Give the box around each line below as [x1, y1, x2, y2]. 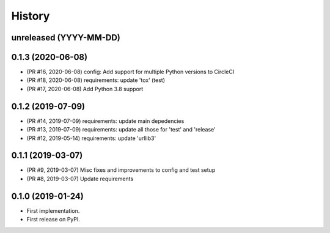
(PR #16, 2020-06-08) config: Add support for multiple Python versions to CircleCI [26, 68, 235, 76]
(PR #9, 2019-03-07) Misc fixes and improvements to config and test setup [26, 166, 216, 174]
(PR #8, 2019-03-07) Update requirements [26, 175, 134, 182]
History [11, 9, 50, 23]
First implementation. [26, 207, 80, 214]
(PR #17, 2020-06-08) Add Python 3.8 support [26, 85, 144, 92]
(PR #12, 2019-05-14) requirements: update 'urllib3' [26, 135, 156, 142]
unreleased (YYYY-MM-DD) [11, 32, 120, 43]
